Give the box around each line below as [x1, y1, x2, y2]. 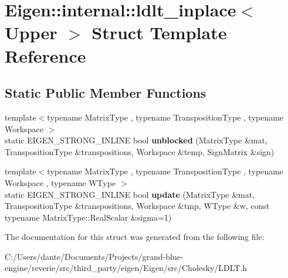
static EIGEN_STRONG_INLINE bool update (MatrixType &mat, [5, 188, 255, 200]
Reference [5, 43, 86, 67]
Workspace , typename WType [5, 176, 116, 188]
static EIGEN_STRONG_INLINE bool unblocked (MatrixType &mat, [5, 134, 267, 146]
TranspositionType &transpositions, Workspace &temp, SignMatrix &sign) [5, 145, 275, 157]
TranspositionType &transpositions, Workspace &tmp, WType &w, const [5, 200, 270, 212]
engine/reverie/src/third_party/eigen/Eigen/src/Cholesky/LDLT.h [5, 262, 248, 274]
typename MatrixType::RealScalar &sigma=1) [5, 211, 172, 223]
